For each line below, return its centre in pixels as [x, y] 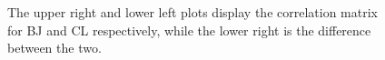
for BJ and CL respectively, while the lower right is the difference [189, 30]
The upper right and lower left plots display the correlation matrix [192, 12]
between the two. [54, 48]
